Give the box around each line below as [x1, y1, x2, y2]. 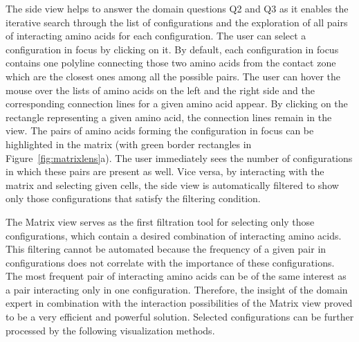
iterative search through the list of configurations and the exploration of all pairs [6, 15, 348, 29]
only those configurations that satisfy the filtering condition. [6, 191, 261, 206]
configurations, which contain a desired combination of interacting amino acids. [6, 228, 342, 242]
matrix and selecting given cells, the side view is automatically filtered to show [6, 177, 339, 192]
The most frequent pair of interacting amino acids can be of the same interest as [6, 269, 347, 283]
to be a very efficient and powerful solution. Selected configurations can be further [6, 309, 354, 324]
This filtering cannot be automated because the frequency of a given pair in [6, 242, 326, 256]
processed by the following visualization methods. [6, 323, 215, 337]
